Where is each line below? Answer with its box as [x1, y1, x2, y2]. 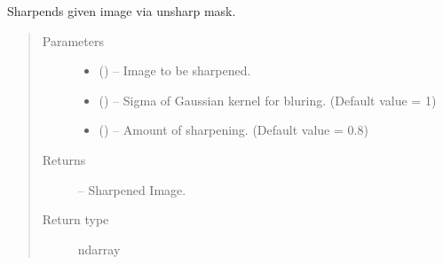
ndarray [77, 239, 121, 258]
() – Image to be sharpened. [99, 61, 251, 80]
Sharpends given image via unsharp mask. [7, 2, 236, 19]
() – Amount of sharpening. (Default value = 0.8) [99, 121, 368, 139]
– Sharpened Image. [77, 180, 186, 199]
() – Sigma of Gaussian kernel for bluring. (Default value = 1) [99, 90, 437, 109]
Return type [42, 210, 109, 229]
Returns [42, 150, 86, 168]
